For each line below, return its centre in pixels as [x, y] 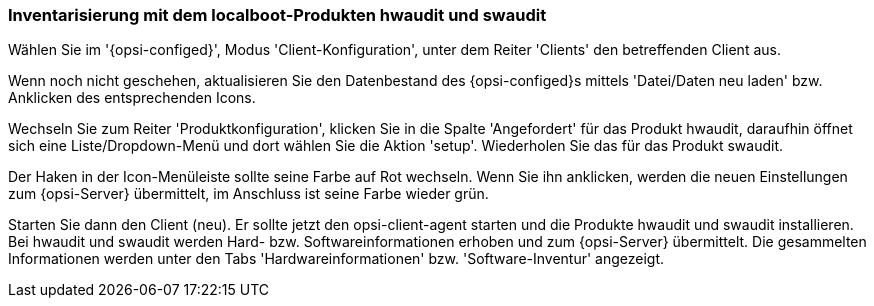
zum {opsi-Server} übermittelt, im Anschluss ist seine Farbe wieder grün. [248, 194]
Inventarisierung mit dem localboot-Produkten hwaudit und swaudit [277, 15]
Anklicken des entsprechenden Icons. [132, 98]
